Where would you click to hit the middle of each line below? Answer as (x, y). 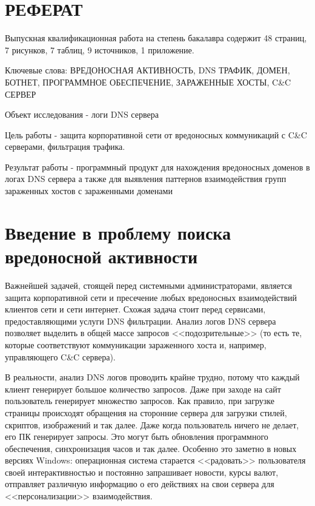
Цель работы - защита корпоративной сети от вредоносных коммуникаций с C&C (156, 134)
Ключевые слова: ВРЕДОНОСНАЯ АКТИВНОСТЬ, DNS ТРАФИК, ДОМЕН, (148, 70)
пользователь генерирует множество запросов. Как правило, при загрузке (140, 401)
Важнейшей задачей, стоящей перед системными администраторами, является (148, 285)
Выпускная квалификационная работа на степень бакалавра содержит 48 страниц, (156, 38)
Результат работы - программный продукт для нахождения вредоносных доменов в (157, 167)
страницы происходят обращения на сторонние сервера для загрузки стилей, (146, 412)
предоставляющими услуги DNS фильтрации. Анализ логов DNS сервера (141, 321)
